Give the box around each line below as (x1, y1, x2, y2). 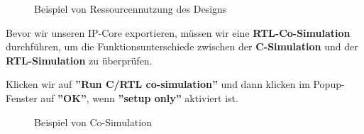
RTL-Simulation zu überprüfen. (6, 52, 153, 67)
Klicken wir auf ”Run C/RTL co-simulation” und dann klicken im (6, 77, 310, 91)
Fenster (6, 90, 38, 105)
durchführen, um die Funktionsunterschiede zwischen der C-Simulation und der (6, 39, 358, 54)
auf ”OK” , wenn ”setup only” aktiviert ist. (40, 90, 238, 105)
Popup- (313, 77, 345, 91)
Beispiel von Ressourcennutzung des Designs (34, 1, 227, 16)
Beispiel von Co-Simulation (34, 114, 152, 129)
